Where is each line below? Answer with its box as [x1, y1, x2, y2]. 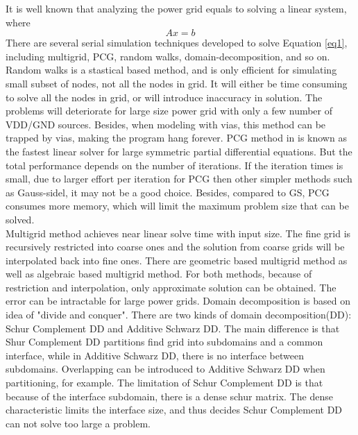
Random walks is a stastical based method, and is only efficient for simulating [6, 62, 337, 77]
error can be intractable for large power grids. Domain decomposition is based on [6, 293, 351, 308]
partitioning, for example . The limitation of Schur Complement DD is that [6, 375, 323, 390]
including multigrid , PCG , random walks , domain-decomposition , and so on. [6, 49, 330, 63]
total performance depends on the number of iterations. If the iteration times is [6, 157, 343, 172]
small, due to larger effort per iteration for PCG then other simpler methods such [6, 171, 352, 186]
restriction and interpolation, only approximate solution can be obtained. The [6, 280, 336, 294]
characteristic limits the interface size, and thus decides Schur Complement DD [6, 402, 343, 417]
